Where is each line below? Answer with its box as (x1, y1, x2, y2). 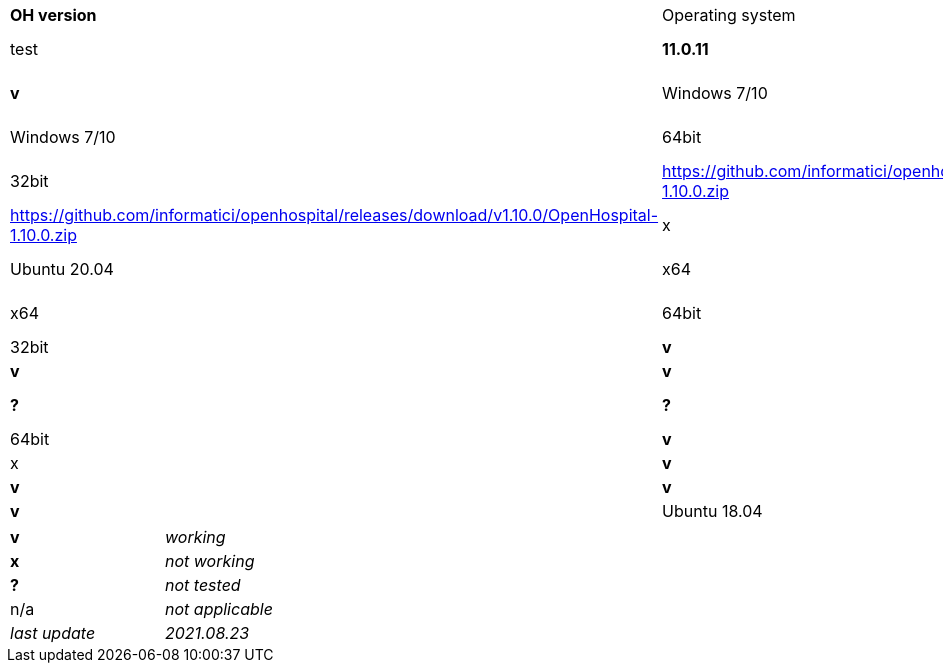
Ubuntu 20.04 (10, 259, 114, 279)
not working (165, 551, 255, 571)
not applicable (165, 599, 273, 619)
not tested (165, 575, 241, 595)
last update (10, 623, 96, 643)
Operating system (662, 5, 796, 25)
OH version (10, 5, 97, 25)
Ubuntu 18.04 (662, 501, 763, 521)
